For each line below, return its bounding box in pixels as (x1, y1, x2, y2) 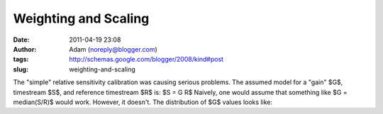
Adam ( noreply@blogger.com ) (69, 45, 157, 53)
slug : (13, 64, 28, 74)
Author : (13, 45, 37, 53)
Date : (13, 35, 30, 44)
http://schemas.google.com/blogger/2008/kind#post (69, 55, 223, 64)
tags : (13, 55, 29, 64)
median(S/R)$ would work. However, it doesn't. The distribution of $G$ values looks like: (13, 98, 273, 106)
